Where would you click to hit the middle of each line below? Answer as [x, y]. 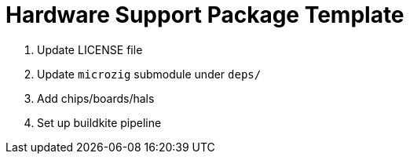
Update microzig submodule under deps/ [149, 74]
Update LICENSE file [90, 49]
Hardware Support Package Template [205, 15]
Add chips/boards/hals [96, 98]
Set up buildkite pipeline [99, 122]
